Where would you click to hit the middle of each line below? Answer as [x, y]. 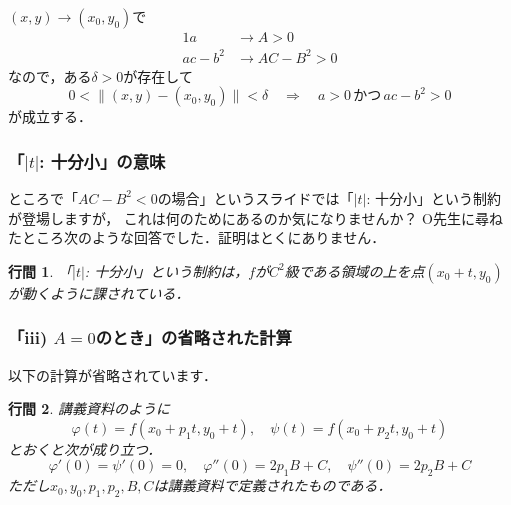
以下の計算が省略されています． [113, 374]
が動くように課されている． [99, 292]
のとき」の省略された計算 [193, 337]
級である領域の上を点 [354, 270]
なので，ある [50, 75]
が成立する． [50, 116]
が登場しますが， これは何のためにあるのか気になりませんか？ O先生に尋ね [255, 217]
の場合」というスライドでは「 [255, 197]
